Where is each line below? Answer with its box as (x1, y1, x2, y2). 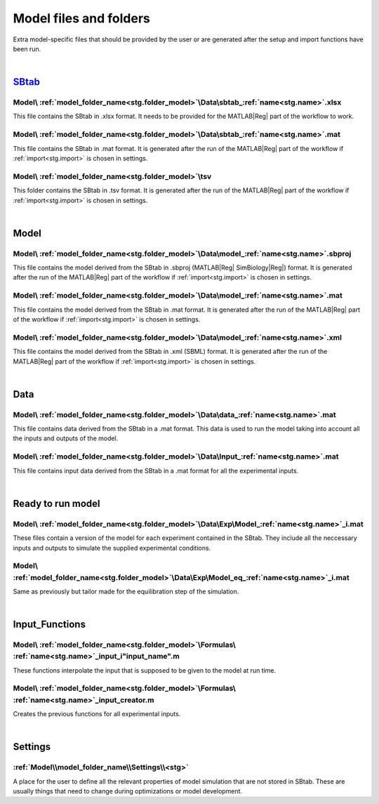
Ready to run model (13, 497, 101, 509)
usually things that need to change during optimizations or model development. (13, 786, 242, 795)
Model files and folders (13, 11, 151, 26)
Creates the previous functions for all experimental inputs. (13, 709, 181, 718)
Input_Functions (13, 619, 86, 631)
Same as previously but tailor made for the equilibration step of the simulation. (13, 587, 239, 595)
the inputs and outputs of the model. (13, 434, 119, 442)
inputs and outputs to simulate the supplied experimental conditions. (13, 543, 211, 552)
